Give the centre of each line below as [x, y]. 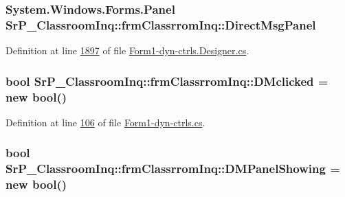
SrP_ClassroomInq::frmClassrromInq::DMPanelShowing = [173, 169]
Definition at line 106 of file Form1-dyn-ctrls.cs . [105, 122]
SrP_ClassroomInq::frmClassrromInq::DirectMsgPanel [161, 24]
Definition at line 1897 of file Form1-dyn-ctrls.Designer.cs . [127, 50]
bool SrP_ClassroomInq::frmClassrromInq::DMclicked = [167, 81]
